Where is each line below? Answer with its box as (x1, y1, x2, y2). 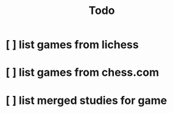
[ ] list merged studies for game (5, 94, 168, 107)
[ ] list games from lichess (5, 38, 139, 52)
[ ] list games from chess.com (5, 66, 160, 80)
